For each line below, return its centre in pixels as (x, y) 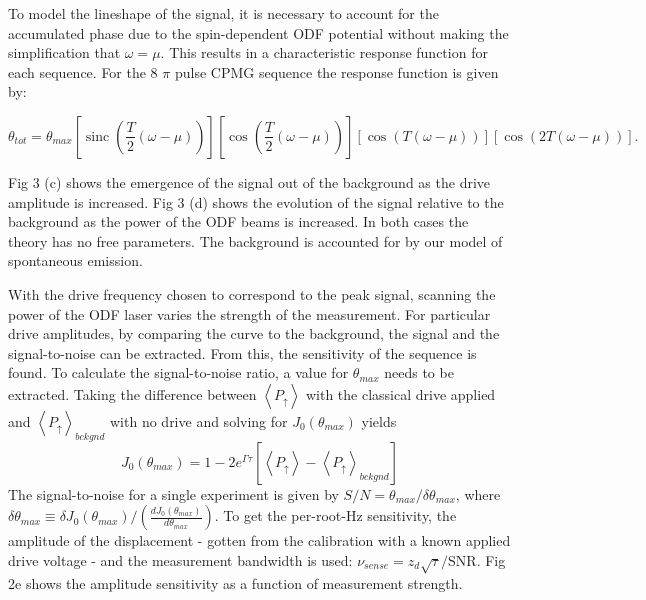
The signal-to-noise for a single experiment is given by (173, 493)
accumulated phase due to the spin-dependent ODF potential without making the (258, 32)
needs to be (419, 372)
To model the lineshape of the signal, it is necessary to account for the (223, 13)
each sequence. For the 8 (83, 71)
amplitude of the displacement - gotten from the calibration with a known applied (259, 540)
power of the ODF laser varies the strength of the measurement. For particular (249, 313)
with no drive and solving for (199, 420)
